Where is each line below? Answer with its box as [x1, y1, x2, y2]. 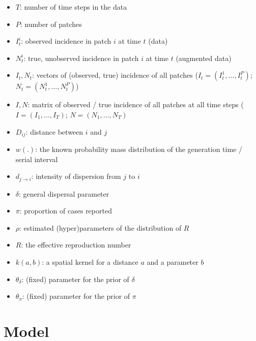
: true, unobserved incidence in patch [23, 52, 139, 63]
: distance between [25, 126, 83, 137]
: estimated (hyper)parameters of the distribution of [19, 222, 182, 233]
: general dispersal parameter [19, 188, 109, 199]
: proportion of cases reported [19, 205, 112, 216]
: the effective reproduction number [21, 239, 131, 250]
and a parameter [147, 257, 198, 267]
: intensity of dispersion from [31, 171, 121, 181]
